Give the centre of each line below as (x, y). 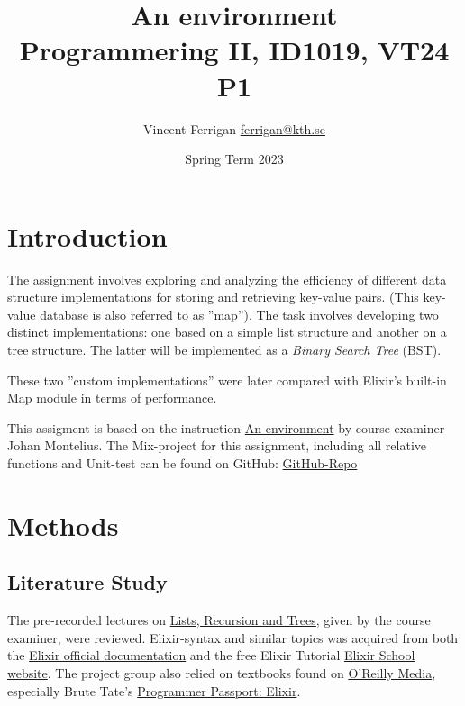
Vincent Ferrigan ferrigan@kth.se (234, 128)
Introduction (87, 235)
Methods (63, 525)
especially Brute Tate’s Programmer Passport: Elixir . (154, 690)
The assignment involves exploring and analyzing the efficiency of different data (227, 279)
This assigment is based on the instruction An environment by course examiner (226, 427)
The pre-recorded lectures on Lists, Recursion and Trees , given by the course (219, 620)
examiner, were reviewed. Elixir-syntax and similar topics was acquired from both (233, 637)
